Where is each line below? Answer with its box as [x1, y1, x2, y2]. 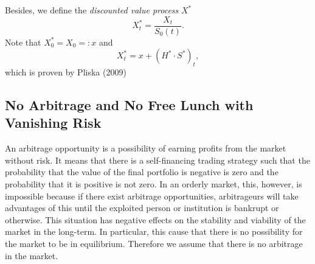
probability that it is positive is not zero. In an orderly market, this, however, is [5, 178, 302, 190]
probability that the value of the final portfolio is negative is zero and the [5, 165, 279, 178]
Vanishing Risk [5, 113, 102, 132]
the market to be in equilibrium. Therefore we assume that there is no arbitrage [5, 237, 303, 249]
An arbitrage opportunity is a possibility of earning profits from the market [5, 142, 286, 155]
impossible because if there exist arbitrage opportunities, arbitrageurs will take [5, 189, 299, 202]
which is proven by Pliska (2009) [5, 66, 126, 78]
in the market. [5, 249, 58, 262]
